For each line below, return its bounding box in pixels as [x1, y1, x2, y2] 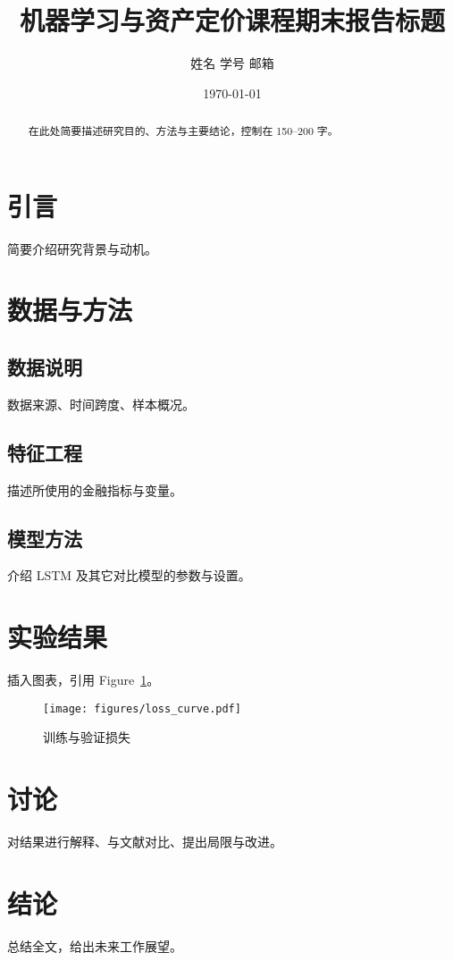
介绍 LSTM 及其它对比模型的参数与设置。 [7, 566, 251, 585]
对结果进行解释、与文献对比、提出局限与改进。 [7, 832, 282, 851]
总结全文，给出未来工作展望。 [7, 936, 182, 955]
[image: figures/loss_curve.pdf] [43, 702, 241, 715]
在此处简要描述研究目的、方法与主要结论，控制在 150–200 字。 [28, 123, 339, 139]
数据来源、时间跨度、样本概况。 [7, 394, 195, 413]
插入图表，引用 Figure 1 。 [7, 670, 160, 689]
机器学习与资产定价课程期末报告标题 [19, 2, 445, 38]
